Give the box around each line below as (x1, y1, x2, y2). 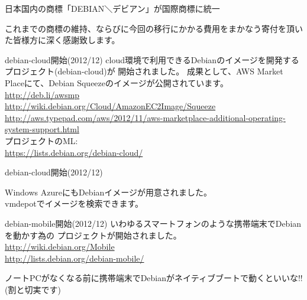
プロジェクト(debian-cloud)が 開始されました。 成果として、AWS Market (5, 65, 283, 77)
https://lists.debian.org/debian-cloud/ (5, 146, 143, 158)
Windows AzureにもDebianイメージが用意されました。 (5, 185, 212, 198)
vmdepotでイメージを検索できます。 (5, 197, 143, 210)
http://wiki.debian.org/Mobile (5, 240, 115, 253)
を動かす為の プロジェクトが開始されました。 (5, 229, 182, 241)
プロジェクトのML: (5, 134, 78, 146)
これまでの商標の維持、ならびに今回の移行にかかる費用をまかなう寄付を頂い (5, 22, 303, 34)
